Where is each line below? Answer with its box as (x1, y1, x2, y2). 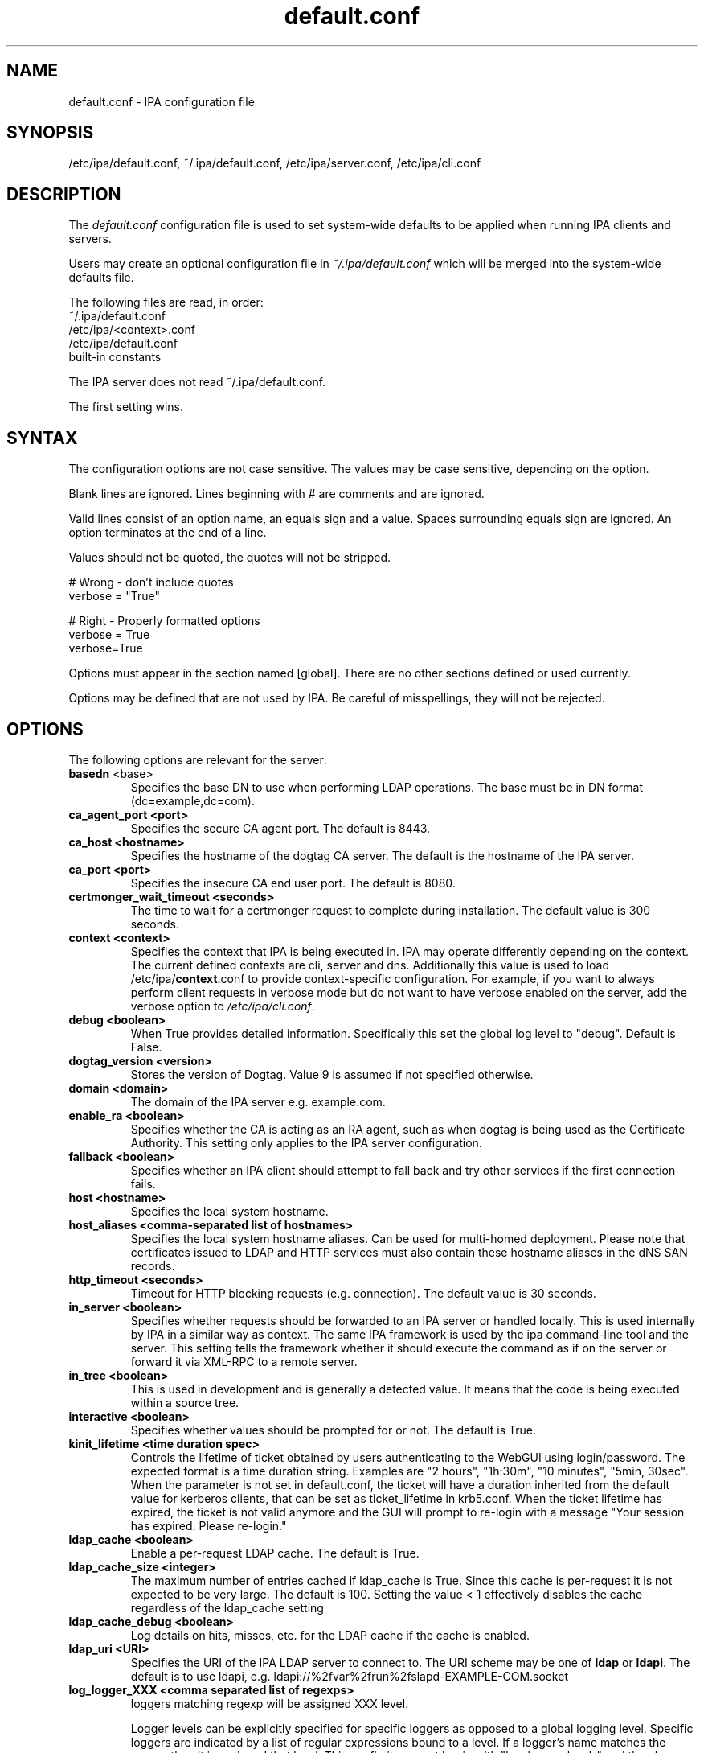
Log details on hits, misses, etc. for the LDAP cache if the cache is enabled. (130, 1627, 530, 1642)
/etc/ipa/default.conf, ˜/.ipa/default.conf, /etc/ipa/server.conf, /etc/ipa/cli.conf (68, 156, 481, 171)
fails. (130, 1176, 156, 1191)
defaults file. (68, 270, 134, 285)
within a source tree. (130, 1395, 239, 1409)
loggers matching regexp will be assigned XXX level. (130, 1696, 409, 1710)
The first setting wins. (68, 400, 183, 414)
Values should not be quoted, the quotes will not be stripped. (68, 550, 391, 565)
